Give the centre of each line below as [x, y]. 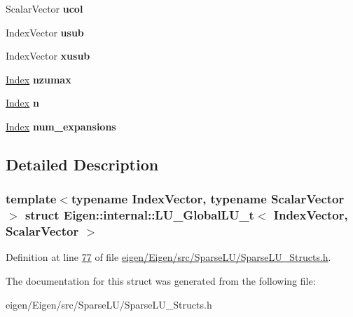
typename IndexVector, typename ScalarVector [208, 199]
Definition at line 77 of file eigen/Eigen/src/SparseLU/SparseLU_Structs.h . [168, 257]
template [31, 199]
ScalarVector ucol [44, 8]
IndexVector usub [45, 32]
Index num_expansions [61, 126]
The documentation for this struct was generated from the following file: [161, 281]
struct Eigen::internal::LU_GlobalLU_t [139, 215]
